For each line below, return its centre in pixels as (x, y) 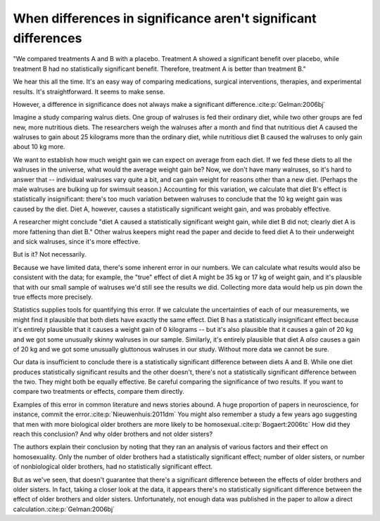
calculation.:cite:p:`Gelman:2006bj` (64, 509)
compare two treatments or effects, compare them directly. (99, 392)
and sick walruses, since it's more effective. (77, 241)
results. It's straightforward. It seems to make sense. (89, 91)
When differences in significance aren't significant (165, 18)
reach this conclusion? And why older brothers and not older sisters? (113, 434)
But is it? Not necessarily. (50, 255)
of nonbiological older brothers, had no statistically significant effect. (113, 467)
